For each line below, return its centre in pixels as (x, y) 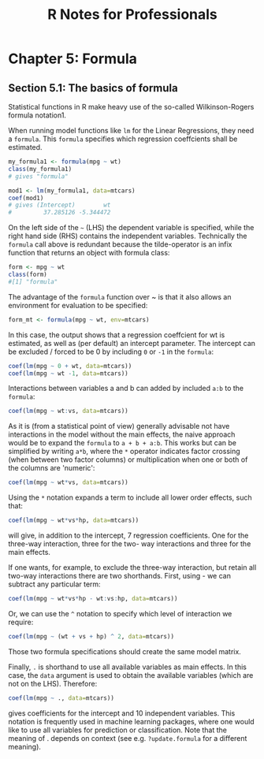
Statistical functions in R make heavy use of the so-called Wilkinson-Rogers (131, 107)
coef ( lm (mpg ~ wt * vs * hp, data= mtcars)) (74, 521)
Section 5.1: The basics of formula (93, 88)
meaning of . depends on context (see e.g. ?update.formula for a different (128, 738)
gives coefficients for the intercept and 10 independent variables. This (122, 713)
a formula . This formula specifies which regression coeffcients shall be (123, 139)
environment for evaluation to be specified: (78, 305)
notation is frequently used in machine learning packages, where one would (131, 721)
